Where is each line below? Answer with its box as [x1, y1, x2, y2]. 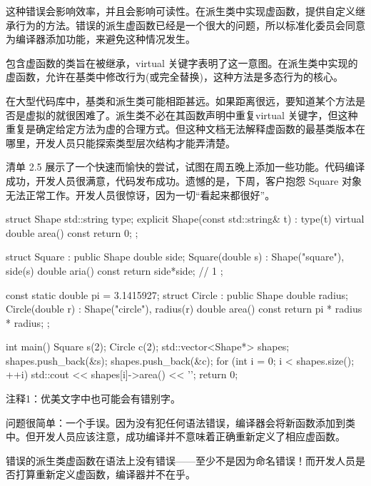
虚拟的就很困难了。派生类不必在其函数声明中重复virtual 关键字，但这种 [25, 107, 358, 122]
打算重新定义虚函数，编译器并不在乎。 [15, 467, 195, 482]
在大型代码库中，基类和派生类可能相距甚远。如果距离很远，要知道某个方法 [6, 93, 355, 108]
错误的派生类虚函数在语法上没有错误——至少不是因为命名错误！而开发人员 [6, 452, 355, 467]
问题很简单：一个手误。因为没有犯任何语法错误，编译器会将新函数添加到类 [6, 415, 355, 430]
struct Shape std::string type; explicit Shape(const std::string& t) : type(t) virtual [6, 211, 365, 226]
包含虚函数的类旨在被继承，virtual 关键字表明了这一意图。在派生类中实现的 [6, 55, 358, 70]
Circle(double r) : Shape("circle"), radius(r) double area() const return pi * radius [6, 301, 362, 316]
